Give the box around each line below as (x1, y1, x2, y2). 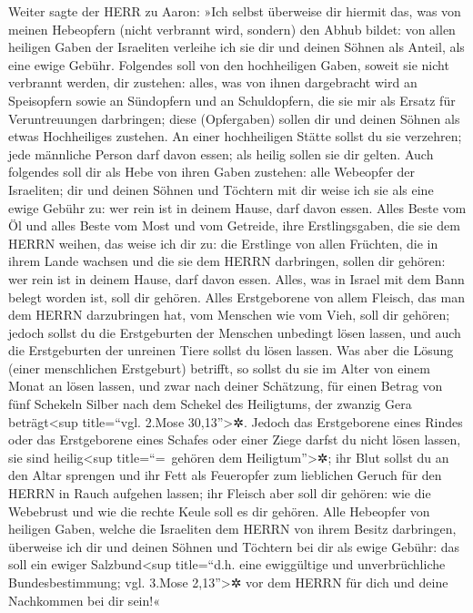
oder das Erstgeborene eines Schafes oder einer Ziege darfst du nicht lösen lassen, (8, 430, 461, 449)
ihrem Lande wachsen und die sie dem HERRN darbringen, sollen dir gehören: (8, 251, 446, 271)
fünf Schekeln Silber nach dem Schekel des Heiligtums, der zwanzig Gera (8, 394, 412, 414)
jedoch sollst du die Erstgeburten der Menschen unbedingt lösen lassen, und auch (8, 322, 461, 342)
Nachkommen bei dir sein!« (8, 590, 160, 609)
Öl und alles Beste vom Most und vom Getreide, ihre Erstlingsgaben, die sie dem (8, 216, 460, 235)
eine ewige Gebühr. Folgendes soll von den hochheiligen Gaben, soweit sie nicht (8, 55, 449, 74)
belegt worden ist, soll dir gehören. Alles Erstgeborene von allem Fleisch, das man (8, 287, 465, 306)
